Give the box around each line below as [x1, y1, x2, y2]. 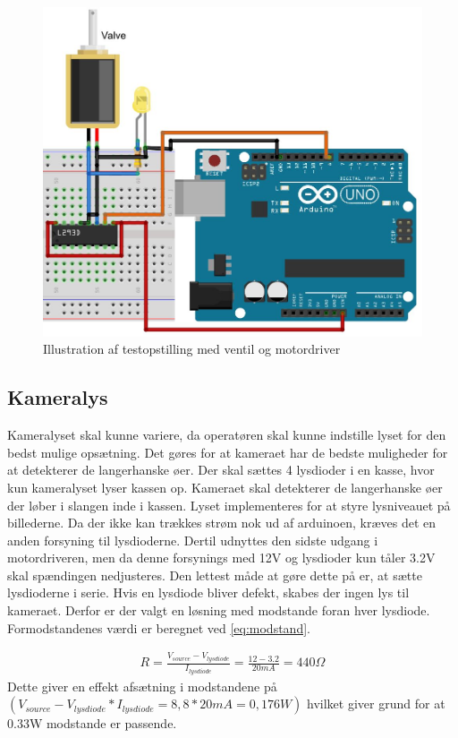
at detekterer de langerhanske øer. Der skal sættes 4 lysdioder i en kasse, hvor [7, 460, 435, 479]
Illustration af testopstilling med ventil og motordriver [43, 339, 341, 358]
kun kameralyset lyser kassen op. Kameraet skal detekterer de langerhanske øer [7, 477, 443, 496]
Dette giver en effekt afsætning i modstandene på [7, 676, 277, 695]
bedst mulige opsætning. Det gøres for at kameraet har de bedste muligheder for [7, 442, 448, 461]
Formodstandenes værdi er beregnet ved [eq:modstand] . [7, 618, 310, 637]
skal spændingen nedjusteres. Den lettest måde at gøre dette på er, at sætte [7, 565, 422, 584]
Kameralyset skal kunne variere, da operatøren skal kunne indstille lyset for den [7, 425, 446, 444]
